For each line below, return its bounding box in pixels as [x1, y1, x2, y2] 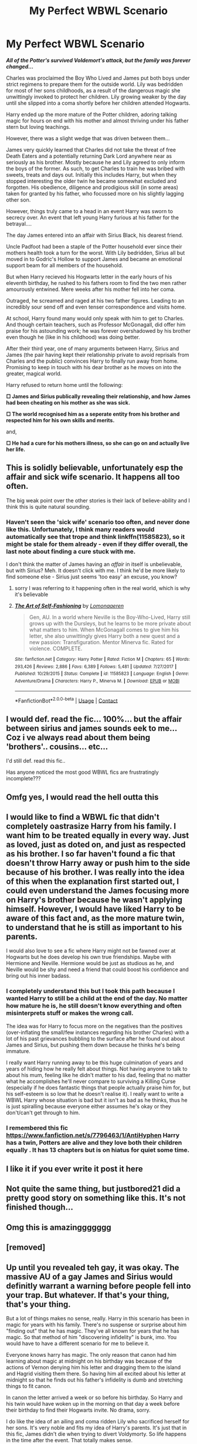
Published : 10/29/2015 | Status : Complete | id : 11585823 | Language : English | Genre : [14, 671, 189, 677]
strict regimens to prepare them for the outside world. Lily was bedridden [6, 81, 183, 88]
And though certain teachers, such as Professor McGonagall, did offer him [6, 321, 186, 328]
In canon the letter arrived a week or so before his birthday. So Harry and [6, 1394, 183, 1401]
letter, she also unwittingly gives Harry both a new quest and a [29, 632, 181, 640]
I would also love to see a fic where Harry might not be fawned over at [6, 947, 176, 955]
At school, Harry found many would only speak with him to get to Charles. [6, 314, 185, 322]
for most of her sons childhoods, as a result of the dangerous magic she [6, 87, 181, 94]
